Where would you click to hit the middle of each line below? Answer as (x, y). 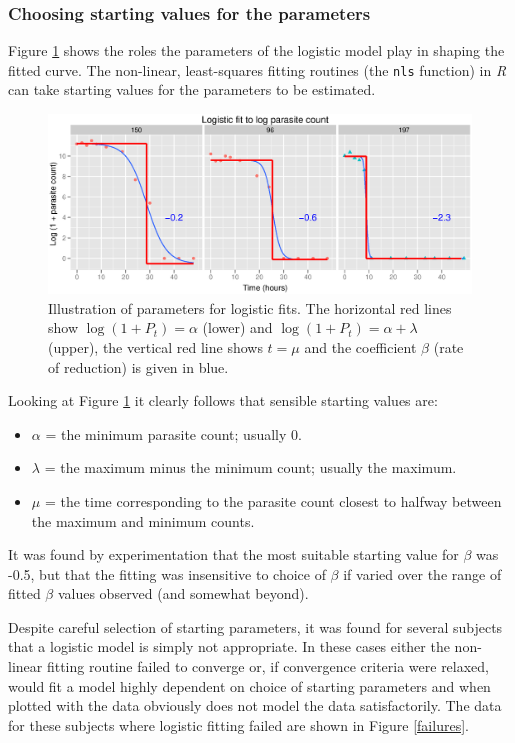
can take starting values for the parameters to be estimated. (192, 89)
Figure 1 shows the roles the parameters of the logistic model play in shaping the (256, 50)
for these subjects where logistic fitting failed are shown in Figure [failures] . (238, 724)
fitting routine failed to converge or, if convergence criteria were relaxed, (268, 666)
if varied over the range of (422, 573)
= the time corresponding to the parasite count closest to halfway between (273, 500)
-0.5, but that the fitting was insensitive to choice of (167, 573)
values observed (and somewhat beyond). (183, 593)
